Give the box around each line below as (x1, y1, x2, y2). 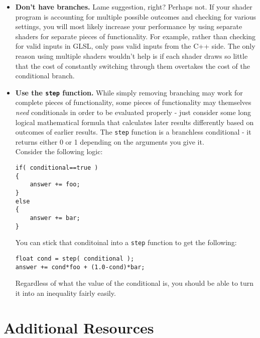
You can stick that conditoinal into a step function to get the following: (15, 237, 237, 248)
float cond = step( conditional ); (15, 255, 135, 262)
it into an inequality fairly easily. (15, 287, 116, 298)
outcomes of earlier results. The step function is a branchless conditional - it (15, 127, 251, 137)
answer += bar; (30, 214, 80, 221)
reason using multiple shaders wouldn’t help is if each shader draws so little (15, 50, 248, 61)
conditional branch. (15, 70, 75, 81)
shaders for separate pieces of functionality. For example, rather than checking (15, 31, 256, 41)
